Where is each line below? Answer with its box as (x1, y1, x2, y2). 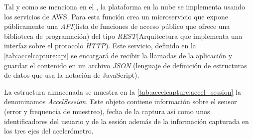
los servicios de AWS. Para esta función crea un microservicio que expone (4, 11, 228, 21)
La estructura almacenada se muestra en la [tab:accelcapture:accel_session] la (4, 86, 241, 97)
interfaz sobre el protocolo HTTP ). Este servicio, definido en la (4, 40, 196, 51)
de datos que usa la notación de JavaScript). (4, 70, 139, 80)
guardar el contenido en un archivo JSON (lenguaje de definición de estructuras (4, 60, 247, 70)
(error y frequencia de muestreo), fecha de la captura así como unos (4, 106, 210, 116)
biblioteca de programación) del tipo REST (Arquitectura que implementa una (4, 30, 243, 41)
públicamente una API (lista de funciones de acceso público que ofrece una (4, 21, 230, 31)
